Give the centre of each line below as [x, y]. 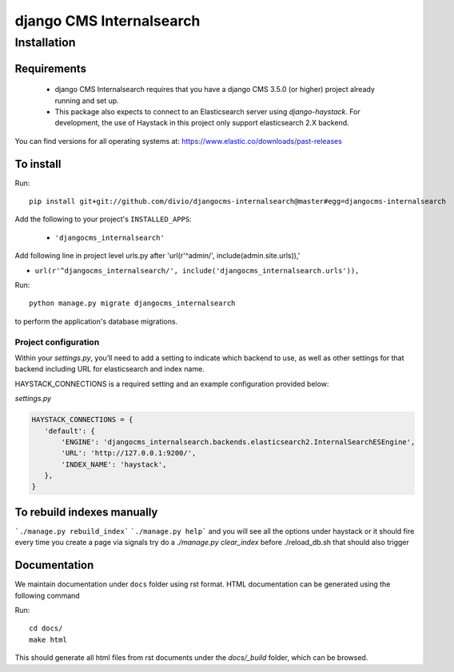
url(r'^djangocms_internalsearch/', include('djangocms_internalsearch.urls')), [197, 270]
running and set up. [87, 101]
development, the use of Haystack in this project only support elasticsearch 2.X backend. [202, 123]
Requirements [51, 68]
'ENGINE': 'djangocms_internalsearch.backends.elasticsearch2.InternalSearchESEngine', [238, 442]
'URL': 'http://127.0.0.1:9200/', [129, 453]
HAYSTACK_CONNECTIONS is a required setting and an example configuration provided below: [172, 384]
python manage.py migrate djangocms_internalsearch [132, 303]
